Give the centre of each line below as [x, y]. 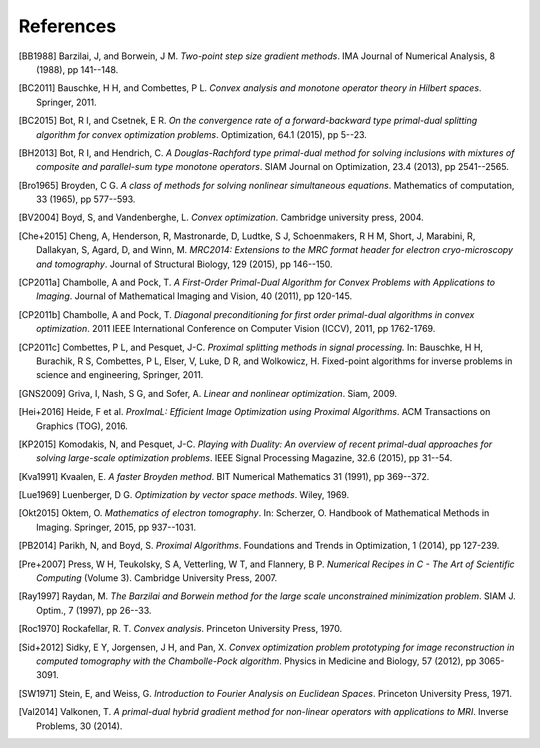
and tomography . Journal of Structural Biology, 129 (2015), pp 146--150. [185, 264]
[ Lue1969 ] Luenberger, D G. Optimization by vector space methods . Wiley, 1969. [184, 495]
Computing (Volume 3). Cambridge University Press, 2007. [157, 578]
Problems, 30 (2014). [79, 726]
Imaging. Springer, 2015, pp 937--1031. [116, 527]
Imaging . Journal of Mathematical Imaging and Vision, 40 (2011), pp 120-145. [194, 296]
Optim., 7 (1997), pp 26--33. [94, 610]
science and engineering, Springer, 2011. [120, 375]
